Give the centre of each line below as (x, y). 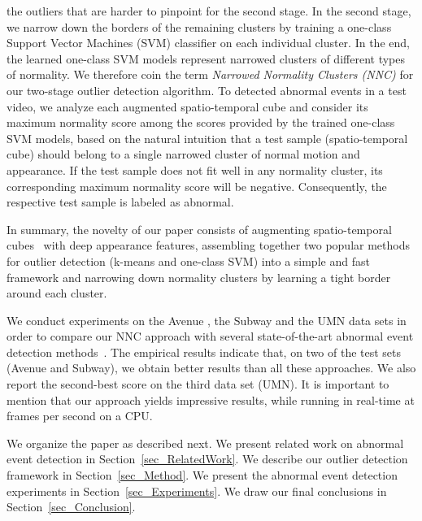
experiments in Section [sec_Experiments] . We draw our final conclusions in (197, 491)
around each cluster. (57, 293)
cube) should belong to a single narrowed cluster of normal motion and (183, 154)
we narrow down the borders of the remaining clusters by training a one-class (199, 26)
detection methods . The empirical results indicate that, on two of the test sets (204, 352)
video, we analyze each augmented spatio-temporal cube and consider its (187, 106)
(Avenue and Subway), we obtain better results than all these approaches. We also (211, 368)
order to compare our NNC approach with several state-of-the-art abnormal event (210, 336)
